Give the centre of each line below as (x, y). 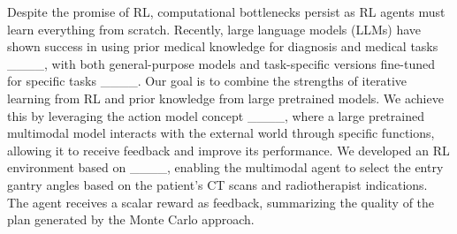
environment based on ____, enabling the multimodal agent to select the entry (225, 167)
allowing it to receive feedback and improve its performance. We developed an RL (228, 150)
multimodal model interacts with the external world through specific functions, (221, 133)
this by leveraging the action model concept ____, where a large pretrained (216, 115)
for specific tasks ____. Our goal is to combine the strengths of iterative (207, 81)
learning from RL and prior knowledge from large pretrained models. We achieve (225, 98)
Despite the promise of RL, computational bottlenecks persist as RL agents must (226, 11)
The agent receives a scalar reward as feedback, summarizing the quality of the (221, 202)
